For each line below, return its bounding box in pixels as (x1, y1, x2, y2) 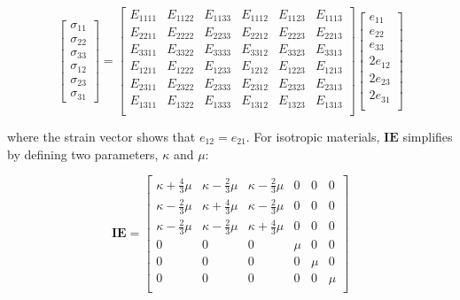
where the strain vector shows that (7, 127, 196, 145)
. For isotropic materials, (246, 127, 380, 145)
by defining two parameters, (7, 144, 159, 163)
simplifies (402, 127, 453, 145)
